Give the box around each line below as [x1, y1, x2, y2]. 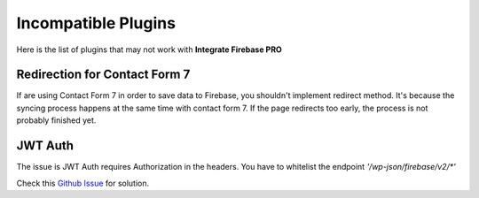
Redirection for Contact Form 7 [16, 67, 191, 82]
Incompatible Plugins [16, 13, 177, 33]
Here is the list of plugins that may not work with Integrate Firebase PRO [16, 44, 283, 55]
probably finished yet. [16, 115, 97, 126]
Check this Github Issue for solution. [16, 178, 150, 188]
